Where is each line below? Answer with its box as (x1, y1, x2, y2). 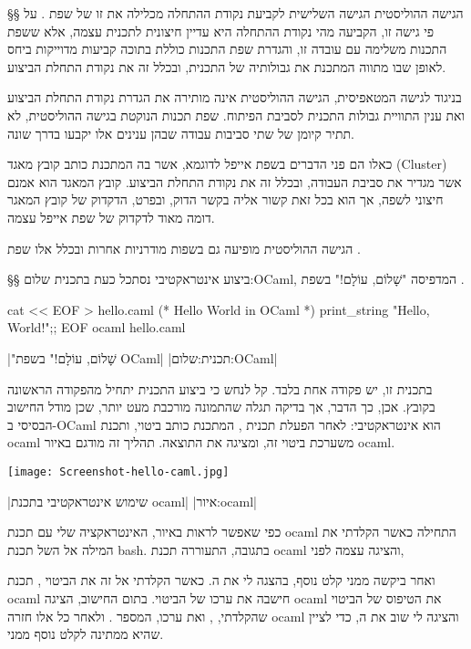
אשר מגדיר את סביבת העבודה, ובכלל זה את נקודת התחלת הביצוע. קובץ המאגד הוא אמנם (7, 172, 462, 191)
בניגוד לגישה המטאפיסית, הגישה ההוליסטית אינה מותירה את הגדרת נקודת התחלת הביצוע (7, 88, 462, 107)
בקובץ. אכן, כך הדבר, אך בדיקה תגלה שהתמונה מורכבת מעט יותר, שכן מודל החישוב (7, 397, 435, 416)
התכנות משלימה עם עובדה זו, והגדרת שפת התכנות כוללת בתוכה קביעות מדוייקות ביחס (7, 39, 447, 58)
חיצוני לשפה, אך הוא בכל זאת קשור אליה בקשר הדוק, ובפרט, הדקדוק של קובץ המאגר (7, 190, 444, 209)
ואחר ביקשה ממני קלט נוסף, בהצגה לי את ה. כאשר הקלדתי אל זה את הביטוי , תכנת (7, 570, 435, 590)
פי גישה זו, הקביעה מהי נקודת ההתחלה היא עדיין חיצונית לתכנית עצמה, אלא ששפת (7, 21, 435, 40)
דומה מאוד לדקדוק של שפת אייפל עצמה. (7, 207, 215, 226)
